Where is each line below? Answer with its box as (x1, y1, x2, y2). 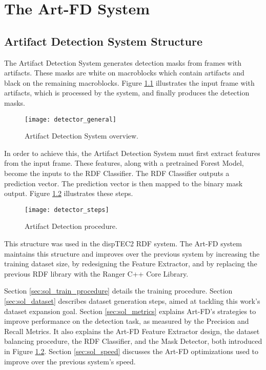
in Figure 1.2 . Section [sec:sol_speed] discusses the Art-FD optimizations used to (4, 345, 259, 356)
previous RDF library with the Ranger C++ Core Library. (4, 268, 189, 279)
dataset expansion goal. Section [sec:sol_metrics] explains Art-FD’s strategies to (4, 305, 256, 316)
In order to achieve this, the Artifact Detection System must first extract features (4, 147, 260, 158)
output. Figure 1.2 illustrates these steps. (4, 188, 133, 199)
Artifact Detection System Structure (4, 33, 203, 49)
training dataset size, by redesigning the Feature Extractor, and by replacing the (4, 258, 257, 269)
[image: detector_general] (25, 115, 116, 123)
